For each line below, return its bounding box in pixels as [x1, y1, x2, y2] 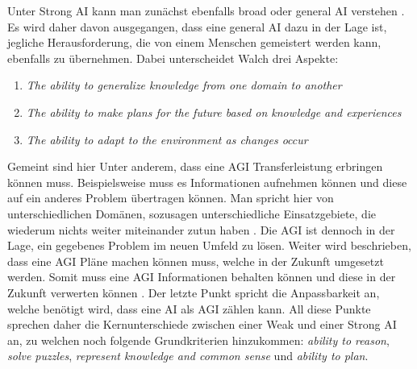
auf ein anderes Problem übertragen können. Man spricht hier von [7, 189, 334, 206]
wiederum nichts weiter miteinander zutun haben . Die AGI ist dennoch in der [7, 221, 395, 238]
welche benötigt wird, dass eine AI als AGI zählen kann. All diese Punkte [7, 300, 371, 317]
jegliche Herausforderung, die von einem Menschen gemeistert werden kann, [7, 34, 382, 51]
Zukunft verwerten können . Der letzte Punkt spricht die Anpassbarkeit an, [7, 284, 380, 301]
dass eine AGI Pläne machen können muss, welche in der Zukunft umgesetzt [7, 252, 384, 269]
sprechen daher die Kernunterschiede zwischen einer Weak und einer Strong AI [7, 316, 397, 333]
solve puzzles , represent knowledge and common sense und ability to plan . [7, 347, 369, 364]
